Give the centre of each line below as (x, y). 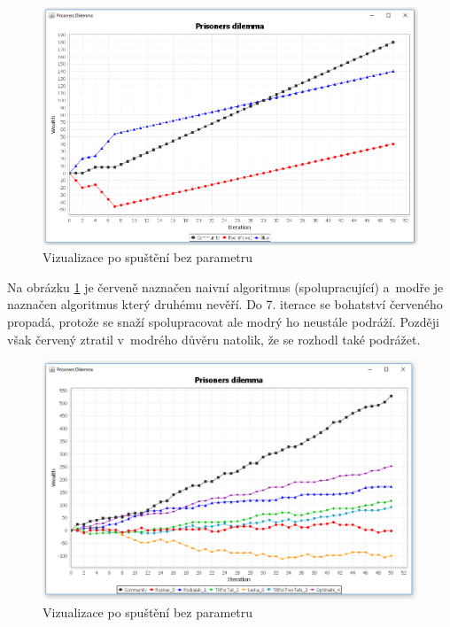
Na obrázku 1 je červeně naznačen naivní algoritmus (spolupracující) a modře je (225, 286)
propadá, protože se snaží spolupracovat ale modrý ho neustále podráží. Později (223, 322)
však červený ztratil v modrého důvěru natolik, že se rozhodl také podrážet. (214, 339)
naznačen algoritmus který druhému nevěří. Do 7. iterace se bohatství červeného (225, 304)
